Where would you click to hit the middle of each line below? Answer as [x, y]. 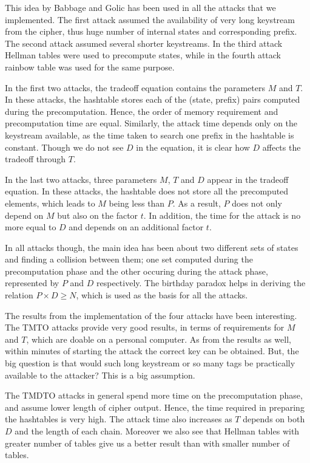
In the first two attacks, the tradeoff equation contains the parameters [135, 87]
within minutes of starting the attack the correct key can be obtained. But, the [152, 351]
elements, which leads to [50, 203]
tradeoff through [35, 159]
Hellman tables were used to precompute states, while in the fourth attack [143, 55]
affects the [281, 147]
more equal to [31, 227]
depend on [24, 215]
